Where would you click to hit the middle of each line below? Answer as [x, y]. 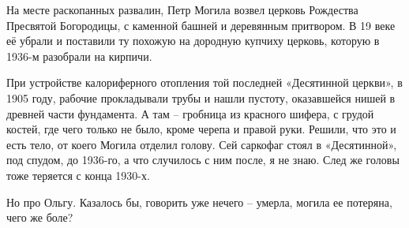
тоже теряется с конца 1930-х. [78, 175]
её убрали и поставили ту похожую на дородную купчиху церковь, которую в [193, 41]
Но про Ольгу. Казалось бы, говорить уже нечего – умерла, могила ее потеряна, [199, 202]
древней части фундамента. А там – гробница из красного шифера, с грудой [190, 113]
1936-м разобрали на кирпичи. [79, 56]
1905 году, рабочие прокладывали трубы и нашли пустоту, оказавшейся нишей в [201, 97]
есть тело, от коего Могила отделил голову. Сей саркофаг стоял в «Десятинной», [202, 144]
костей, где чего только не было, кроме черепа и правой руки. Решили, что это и [201, 129]
